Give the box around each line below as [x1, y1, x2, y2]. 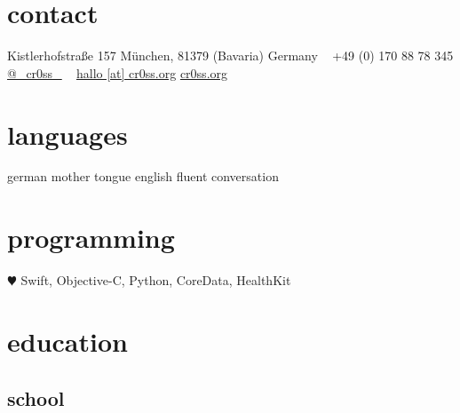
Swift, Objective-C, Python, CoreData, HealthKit [20, 271, 291, 290]
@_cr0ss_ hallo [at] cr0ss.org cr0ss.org [7, 63, 228, 82]
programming [7, 219, 175, 256]
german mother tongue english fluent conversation [7, 167, 279, 186]
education [7, 322, 128, 359]
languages [7, 115, 128, 152]
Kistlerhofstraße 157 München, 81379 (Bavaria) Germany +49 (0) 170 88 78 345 [7, 46, 454, 65]
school [7, 384, 65, 411]
